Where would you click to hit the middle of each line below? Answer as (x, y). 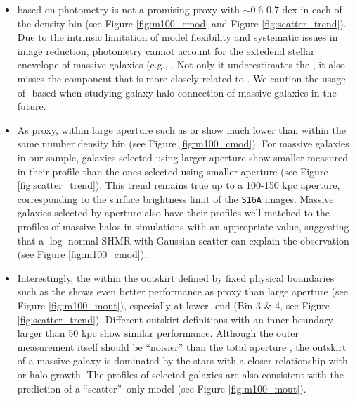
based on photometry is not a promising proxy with (128, 9)
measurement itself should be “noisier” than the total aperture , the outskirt (182, 346)
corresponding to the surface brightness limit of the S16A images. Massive (175, 198)
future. (32, 106)
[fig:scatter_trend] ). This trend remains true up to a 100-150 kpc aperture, (179, 185)
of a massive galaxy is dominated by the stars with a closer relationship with (182, 360)
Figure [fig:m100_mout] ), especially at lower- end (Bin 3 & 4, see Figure (173, 305)
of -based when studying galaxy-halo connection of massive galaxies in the (177, 92)
